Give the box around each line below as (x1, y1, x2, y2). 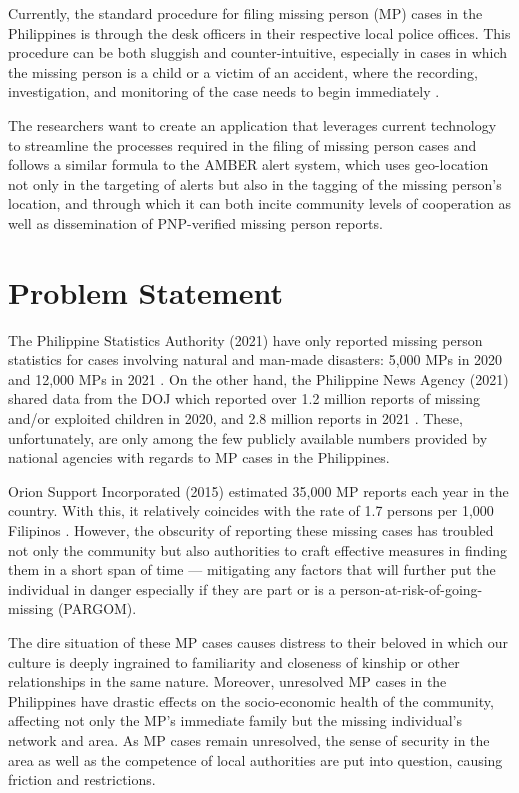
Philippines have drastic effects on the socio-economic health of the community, (8, 690, 494, 711)
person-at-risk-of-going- (340, 578, 483, 599)
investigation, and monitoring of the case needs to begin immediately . (8, 81, 440, 102)
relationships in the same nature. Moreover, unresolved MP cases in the (8, 671, 447, 692)
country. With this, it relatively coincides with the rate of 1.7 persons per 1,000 (8, 500, 494, 521)
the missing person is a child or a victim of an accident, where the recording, (8, 61, 478, 82)
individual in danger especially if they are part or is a (8, 578, 336, 599)
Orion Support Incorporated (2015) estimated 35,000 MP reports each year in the (8, 480, 509, 501)
